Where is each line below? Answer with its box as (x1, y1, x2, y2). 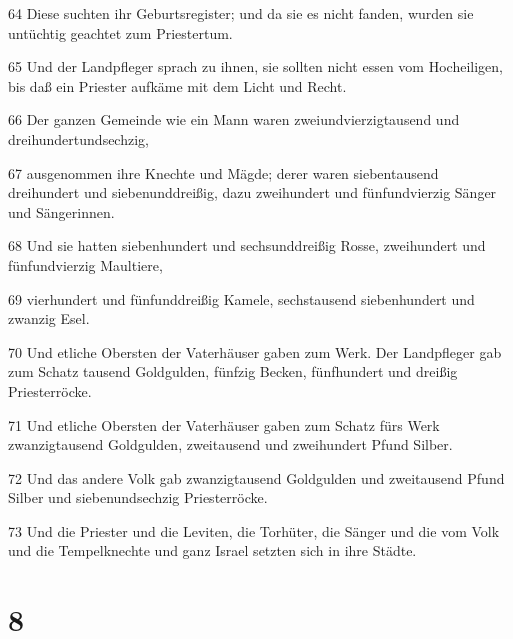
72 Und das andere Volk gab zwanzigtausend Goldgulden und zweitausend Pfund (8, 467, 505, 488)
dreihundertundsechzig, (8, 128, 149, 149)
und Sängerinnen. (8, 201, 115, 222)
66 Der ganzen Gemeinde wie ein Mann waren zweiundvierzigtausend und (8, 109, 460, 130)
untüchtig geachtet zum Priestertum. (8, 22, 233, 43)
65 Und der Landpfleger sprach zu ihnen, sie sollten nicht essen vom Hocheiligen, (8, 56, 503, 77)
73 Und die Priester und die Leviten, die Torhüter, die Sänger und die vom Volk (8, 520, 500, 541)
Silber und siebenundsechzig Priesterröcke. (8, 487, 268, 508)
